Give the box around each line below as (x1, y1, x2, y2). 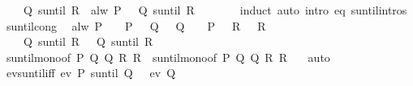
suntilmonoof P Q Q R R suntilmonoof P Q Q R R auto (6, 48, 330, 65)
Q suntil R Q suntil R (23, 33, 153, 50)
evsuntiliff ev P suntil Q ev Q (6, 64, 176, 81)
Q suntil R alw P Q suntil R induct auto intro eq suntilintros (23, 2, 407, 18)
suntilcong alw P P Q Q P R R (6, 17, 266, 34)
